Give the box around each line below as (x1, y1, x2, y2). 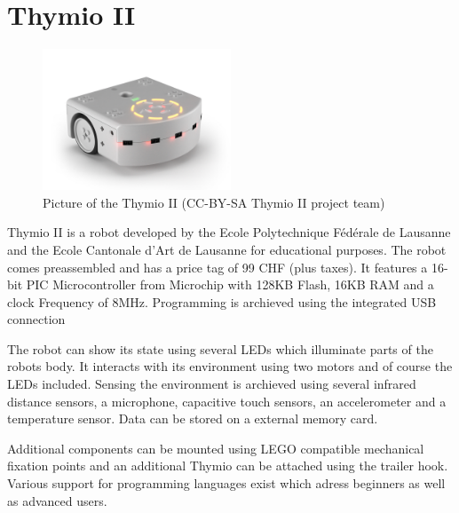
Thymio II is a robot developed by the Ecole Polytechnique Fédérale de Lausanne (7, 223, 451, 241)
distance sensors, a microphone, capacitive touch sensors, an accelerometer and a (7, 391, 447, 410)
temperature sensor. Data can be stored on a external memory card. (7, 409, 378, 428)
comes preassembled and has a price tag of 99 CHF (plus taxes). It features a (7, 257, 428, 276)
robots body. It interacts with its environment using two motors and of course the (7, 357, 453, 375)
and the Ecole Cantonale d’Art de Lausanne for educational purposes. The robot (7, 240, 447, 258)
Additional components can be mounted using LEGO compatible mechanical (7, 438, 424, 457)
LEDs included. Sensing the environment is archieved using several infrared (7, 375, 416, 393)
